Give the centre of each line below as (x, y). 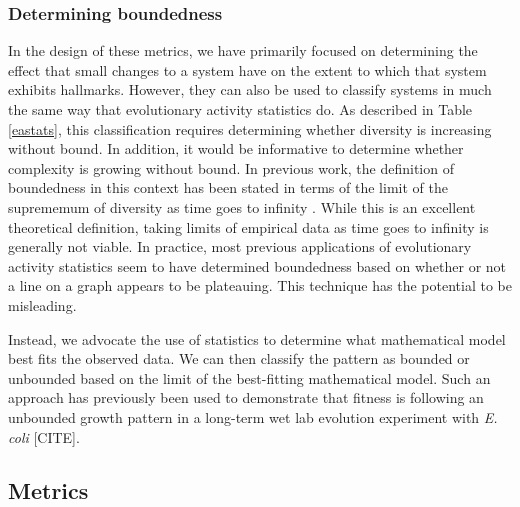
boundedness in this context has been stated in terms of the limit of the (228, 187)
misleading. (42, 304)
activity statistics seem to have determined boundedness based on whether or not (257, 265)
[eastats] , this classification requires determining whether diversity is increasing (250, 128)
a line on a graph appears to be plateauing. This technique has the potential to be (260, 285)
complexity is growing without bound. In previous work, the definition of (231, 167)
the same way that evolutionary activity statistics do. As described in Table (240, 109)
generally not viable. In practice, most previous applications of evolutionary (240, 246)
